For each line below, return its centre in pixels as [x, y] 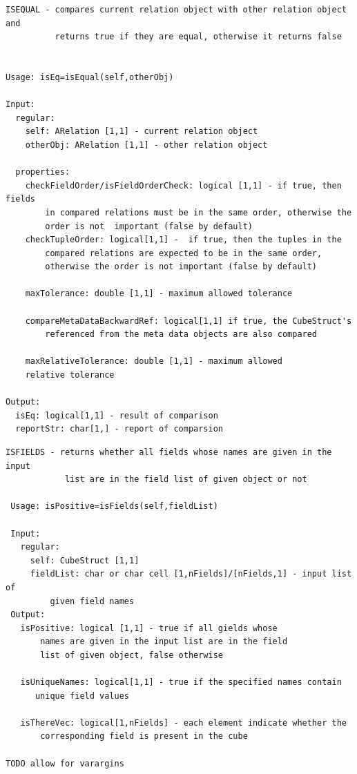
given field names [92, 601]
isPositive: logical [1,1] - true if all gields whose [149, 628]
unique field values [82, 696]
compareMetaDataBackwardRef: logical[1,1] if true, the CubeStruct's [189, 321]
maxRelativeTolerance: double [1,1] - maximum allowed [154, 361]
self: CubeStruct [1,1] [85, 560]
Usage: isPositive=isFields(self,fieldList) [114, 506]
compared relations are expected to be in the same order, [184, 253]
